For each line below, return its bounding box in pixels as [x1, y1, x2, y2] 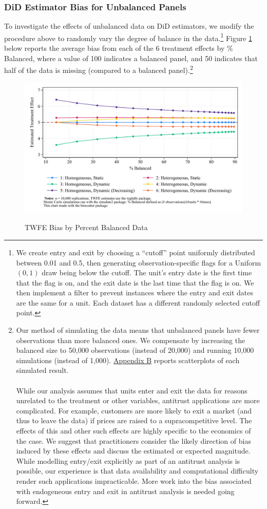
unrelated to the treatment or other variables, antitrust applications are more [16, 395, 260, 406]
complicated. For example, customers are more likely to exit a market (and [16, 405, 252, 416]
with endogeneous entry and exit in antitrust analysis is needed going [16, 485, 235, 496]
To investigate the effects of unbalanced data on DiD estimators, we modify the [4, 21, 254, 31]
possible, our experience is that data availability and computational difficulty [16, 465, 259, 476]
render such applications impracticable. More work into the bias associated [16, 475, 252, 486]
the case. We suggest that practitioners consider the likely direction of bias [16, 435, 251, 446]
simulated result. [16, 365, 69, 375]
